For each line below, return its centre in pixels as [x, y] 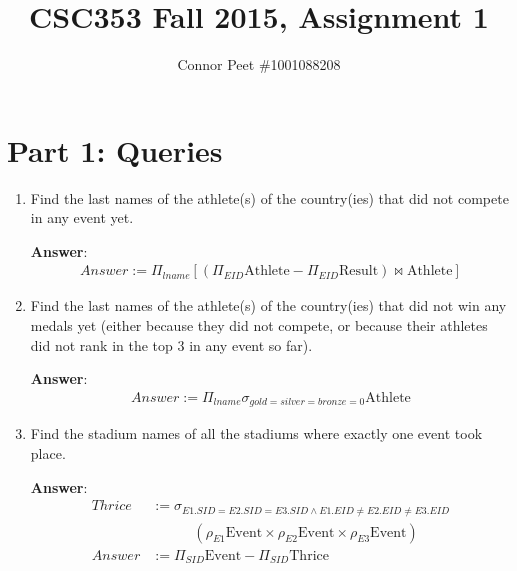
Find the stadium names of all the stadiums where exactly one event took [256, 433]
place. [48, 452]
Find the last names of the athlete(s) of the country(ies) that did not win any [268, 305]
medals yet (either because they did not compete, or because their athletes [259, 325]
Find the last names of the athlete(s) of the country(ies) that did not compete [269, 197]
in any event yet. [82, 217]
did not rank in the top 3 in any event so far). [171, 344]
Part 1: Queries [115, 149]
